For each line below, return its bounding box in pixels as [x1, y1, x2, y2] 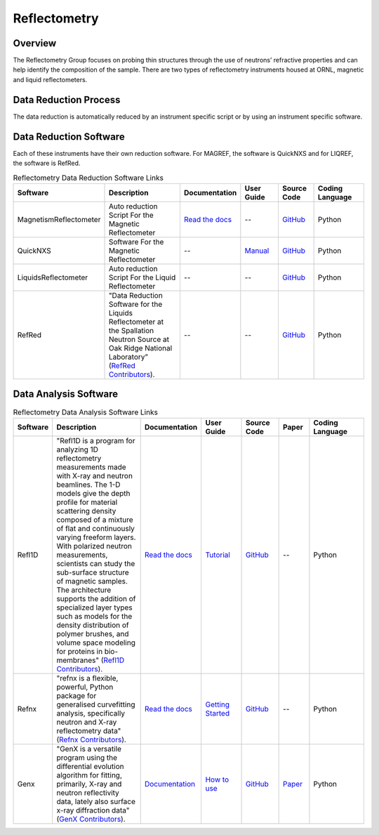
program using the [56, 752, 117, 762]
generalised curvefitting [56, 699, 135, 709]
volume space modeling [56, 638, 136, 647]
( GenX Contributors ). [56, 814, 126, 824]
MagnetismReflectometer [17, 214, 101, 224]
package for [56, 690, 97, 700]
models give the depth [56, 488, 131, 498]
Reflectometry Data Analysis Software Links [13, 407, 158, 417]
